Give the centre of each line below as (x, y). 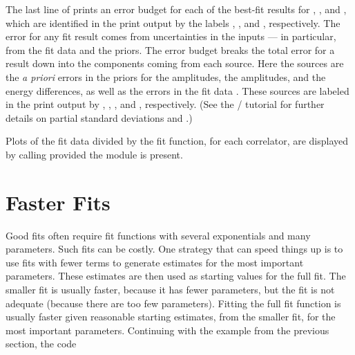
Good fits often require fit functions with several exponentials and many (158, 235)
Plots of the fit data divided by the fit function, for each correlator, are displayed (177, 141)
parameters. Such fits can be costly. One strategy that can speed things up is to (174, 249)
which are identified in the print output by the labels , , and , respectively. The (173, 22)
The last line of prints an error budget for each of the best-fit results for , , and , (176, 9)
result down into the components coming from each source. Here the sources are (175, 63)
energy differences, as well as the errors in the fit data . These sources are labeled (177, 90)
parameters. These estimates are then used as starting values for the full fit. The (176, 276)
